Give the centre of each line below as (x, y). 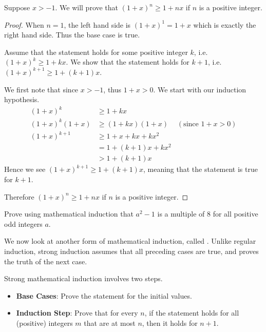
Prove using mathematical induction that (69, 214)
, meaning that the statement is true (200, 169)
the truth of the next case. (46, 261)
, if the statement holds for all (192, 313)
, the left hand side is (97, 24)
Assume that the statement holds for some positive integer (96, 52)
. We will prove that (87, 7)
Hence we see (25, 169)
